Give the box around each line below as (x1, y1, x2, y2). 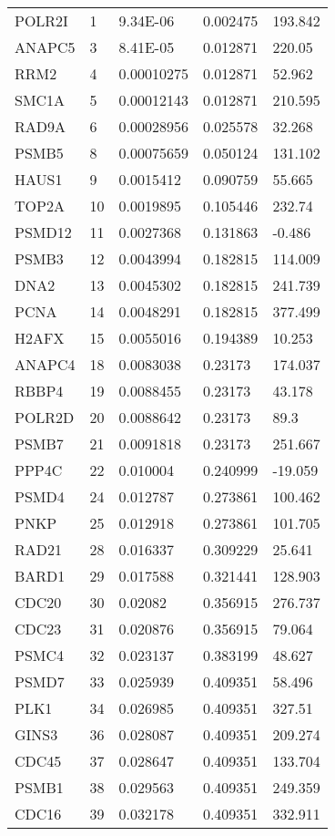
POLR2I (15, 10, 68, 31)
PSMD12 (15, 222, 72, 243)
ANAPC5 (15, 36, 76, 57)
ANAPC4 (15, 354, 76, 375)
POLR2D (15, 407, 75, 428)
